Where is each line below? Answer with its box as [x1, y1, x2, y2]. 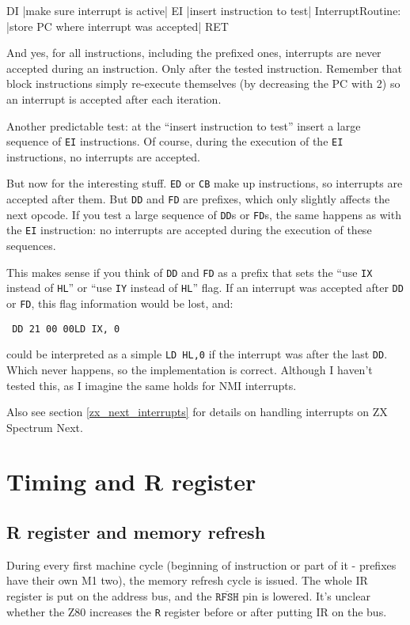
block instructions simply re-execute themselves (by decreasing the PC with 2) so [6, 75, 401, 92]
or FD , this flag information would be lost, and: [6, 294, 233, 311]
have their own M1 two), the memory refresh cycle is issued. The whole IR [6, 572, 368, 589]
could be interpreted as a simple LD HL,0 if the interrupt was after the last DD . [6, 346, 388, 362]
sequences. [6, 237, 56, 254]
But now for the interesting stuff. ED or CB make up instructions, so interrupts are [6, 175, 403, 191]
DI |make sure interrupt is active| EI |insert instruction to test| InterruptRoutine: [6, 2, 401, 18]
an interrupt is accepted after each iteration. [6, 90, 222, 107]
